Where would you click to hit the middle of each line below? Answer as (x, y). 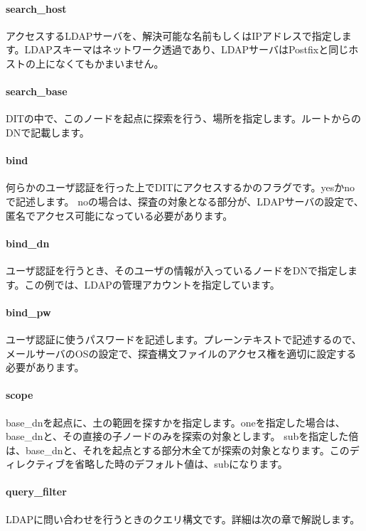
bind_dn (28, 243)
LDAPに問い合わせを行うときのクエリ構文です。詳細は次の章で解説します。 (183, 519)
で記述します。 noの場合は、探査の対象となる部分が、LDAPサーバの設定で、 (185, 201)
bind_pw (28, 312)
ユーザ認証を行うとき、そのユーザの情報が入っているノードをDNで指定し (177, 270)
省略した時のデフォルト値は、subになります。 (181, 464)
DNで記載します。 (48, 132)
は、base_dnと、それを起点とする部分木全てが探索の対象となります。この (178, 450)
